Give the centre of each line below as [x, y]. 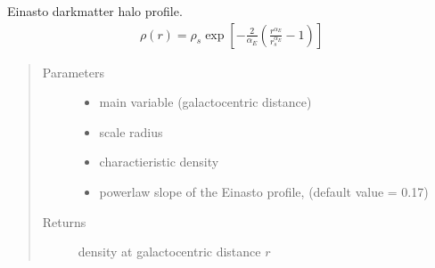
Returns [64, 221]
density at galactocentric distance [169, 252]
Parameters [73, 72]
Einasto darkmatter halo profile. [95, 11]
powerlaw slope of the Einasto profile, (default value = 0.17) [264, 191]
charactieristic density [159, 162]
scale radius [131, 131]
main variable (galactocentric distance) [205, 102]
